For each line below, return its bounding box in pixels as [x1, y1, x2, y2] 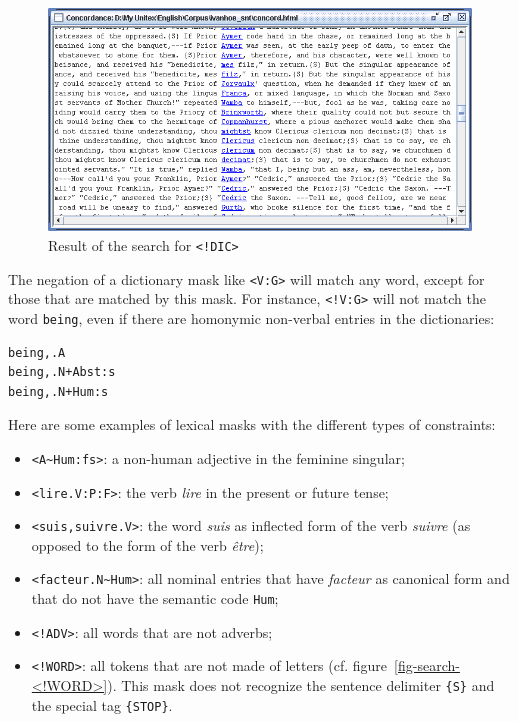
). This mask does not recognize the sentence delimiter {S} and [107, 675, 495, 696]
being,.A [8, 345, 66, 360]
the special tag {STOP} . [31, 694, 173, 715]
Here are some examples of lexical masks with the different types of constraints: [8, 414, 496, 435]
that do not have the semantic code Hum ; [31, 588, 279, 609]
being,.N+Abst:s [8, 365, 116, 380]
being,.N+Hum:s [8, 384, 109, 399]
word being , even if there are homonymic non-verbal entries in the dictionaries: [8, 307, 495, 328]
